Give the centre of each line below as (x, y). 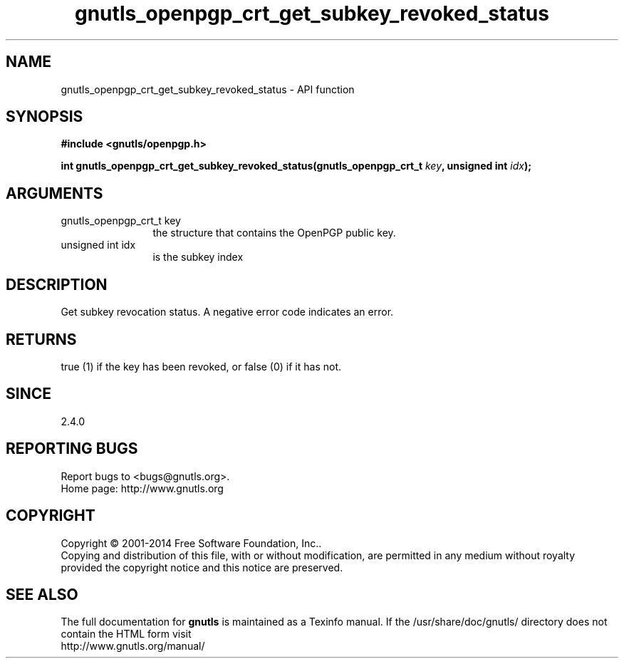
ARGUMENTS (54, 193)
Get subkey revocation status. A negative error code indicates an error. (227, 312)
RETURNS (41, 339)
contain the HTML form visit (126, 634)
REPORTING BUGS (72, 449)
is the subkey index (198, 257)
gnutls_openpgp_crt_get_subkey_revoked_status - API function (208, 89)
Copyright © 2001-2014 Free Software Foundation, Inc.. (191, 543)
